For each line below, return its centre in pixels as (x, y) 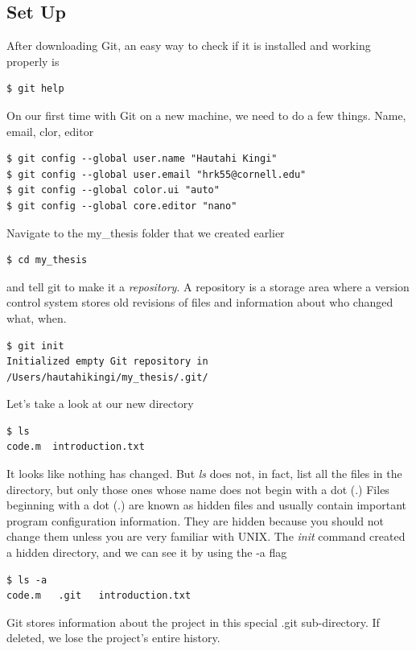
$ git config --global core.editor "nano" (122, 206)
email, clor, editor (50, 131)
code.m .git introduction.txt (99, 596)
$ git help (35, 89)
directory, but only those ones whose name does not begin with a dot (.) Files (198, 489)
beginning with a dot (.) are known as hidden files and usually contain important (206, 505)
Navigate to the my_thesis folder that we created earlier (146, 232)
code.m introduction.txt (76, 447)
